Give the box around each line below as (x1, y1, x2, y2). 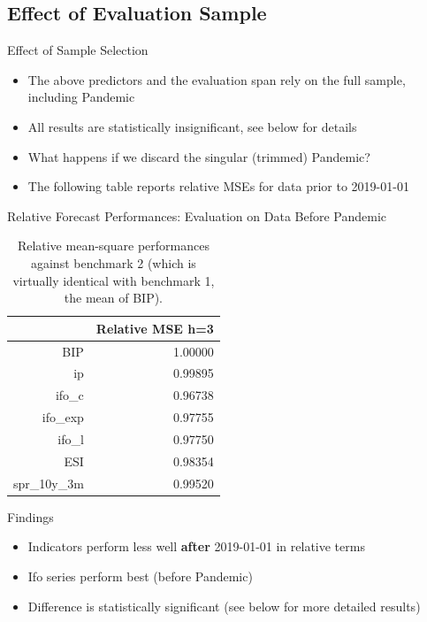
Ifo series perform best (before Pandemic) (27, 566, 253, 585)
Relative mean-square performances (17, 236, 210, 255)
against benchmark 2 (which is (30, 253, 196, 272)
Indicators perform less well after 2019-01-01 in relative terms (27, 537, 365, 556)
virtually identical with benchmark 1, (12, 271, 215, 289)
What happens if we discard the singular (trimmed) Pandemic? (27, 147, 370, 165)
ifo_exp (42, 408, 84, 426)
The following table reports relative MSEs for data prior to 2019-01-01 (27, 177, 409, 196)
